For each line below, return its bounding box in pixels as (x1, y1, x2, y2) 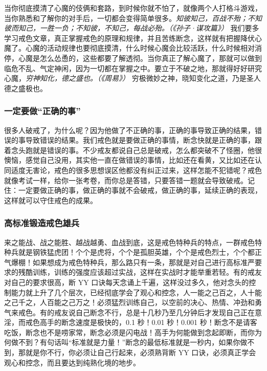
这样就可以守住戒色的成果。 (4, 194, 97, 205)
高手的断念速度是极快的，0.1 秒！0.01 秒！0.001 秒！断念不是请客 (39, 317, 257, 328)
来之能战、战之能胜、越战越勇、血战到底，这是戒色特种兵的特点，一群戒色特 (4, 236, 262, 247)
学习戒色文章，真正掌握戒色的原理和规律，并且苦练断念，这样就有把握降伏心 (4, 32, 262, 43)
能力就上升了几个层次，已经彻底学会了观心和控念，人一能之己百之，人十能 (11, 287, 262, 297)
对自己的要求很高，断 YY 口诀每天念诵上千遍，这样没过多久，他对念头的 (4, 276, 249, 287)
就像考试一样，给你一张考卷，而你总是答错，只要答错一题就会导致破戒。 (4, 174, 248, 185)
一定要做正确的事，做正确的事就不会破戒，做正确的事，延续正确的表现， (18, 185, 262, 195)
